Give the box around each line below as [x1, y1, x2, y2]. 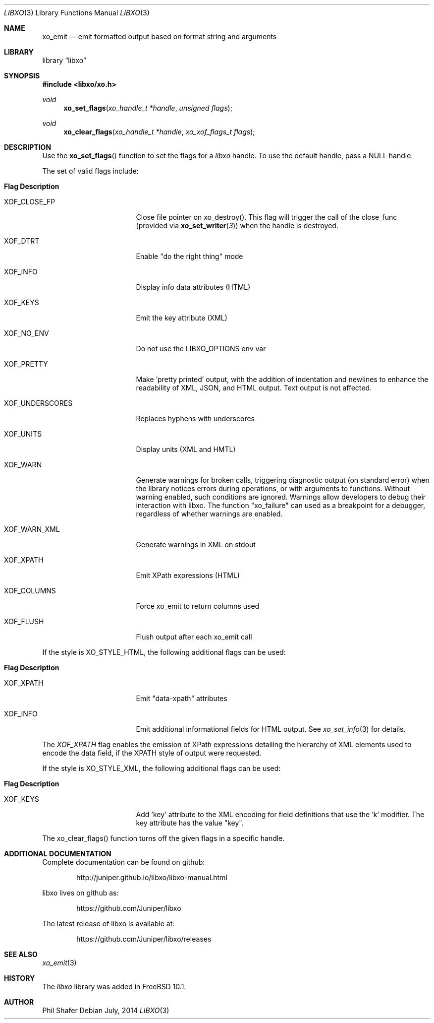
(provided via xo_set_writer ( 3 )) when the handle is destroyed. [136, 221, 338, 230]
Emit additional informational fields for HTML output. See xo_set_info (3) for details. [136, 725, 406, 733]
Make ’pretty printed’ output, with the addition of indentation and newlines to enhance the [136, 375, 429, 384]
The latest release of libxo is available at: [42, 919, 175, 928]
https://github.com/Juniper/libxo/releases [76, 935, 212, 943]
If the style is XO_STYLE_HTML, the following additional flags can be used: [42, 648, 286, 656]
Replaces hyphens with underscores [136, 414, 255, 423]
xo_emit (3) [42, 959, 77, 967]
